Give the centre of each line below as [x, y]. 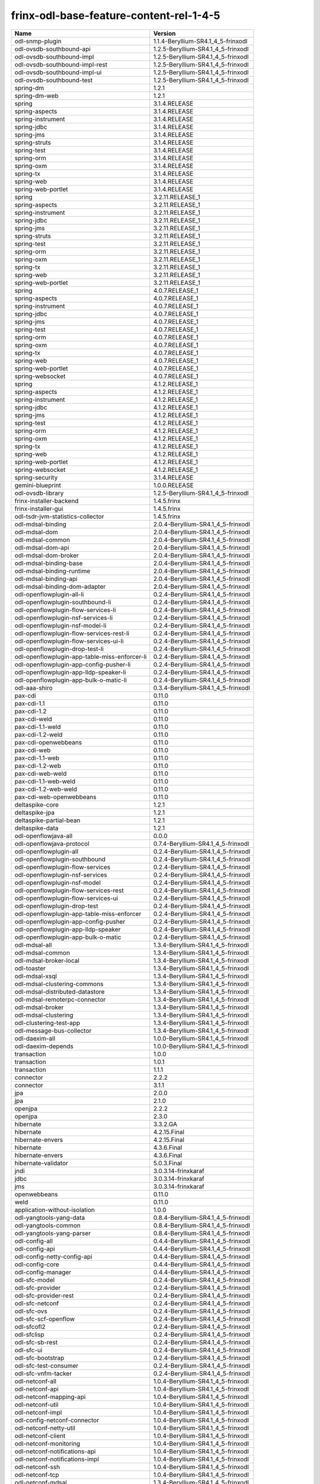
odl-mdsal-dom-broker [47, 555]
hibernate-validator [41, 1163]
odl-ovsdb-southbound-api [53, 49]
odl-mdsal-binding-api [46, 579]
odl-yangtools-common [48, 1225]
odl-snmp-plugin [38, 41]
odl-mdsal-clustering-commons [59, 984]
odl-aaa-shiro [33, 687]
